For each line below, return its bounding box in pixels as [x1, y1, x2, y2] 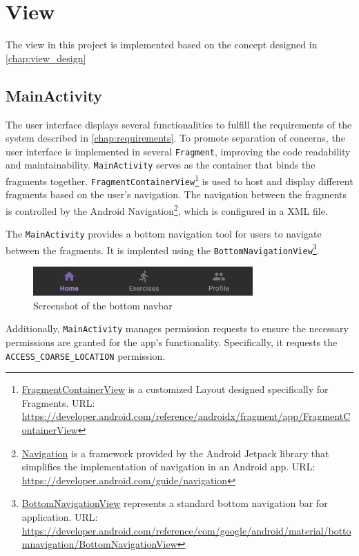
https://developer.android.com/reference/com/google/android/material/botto [21, 523, 351, 537]
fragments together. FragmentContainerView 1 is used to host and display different [6, 172, 353, 188]
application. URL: [21, 509, 98, 524]
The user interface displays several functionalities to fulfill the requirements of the [6, 117, 352, 131]
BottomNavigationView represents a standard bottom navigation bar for [21, 496, 328, 510]
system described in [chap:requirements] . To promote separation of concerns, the [6, 131, 345, 145]
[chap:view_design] [6, 50, 86, 65]
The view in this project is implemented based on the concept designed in [6, 37, 318, 52]
